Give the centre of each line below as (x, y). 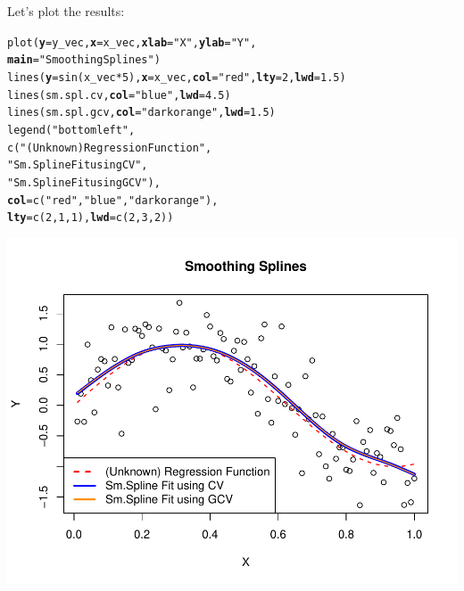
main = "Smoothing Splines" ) (84, 60)
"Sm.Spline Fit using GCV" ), (84, 182)
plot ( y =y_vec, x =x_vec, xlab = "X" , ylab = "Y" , (132, 42)
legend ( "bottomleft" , (71, 130)
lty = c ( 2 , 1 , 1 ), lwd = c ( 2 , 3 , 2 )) (91, 218)
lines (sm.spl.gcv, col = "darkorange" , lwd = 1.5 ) (141, 113)
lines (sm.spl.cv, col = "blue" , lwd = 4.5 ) (119, 95)
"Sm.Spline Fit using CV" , (78, 165)
